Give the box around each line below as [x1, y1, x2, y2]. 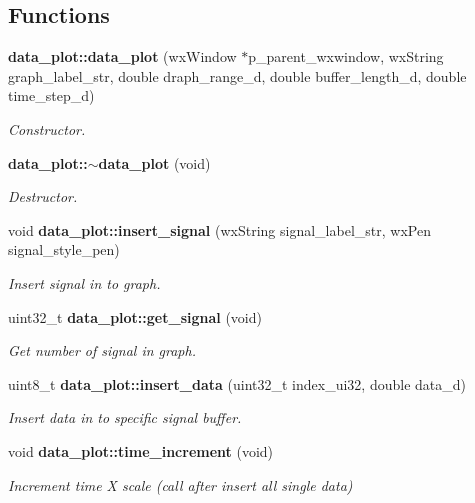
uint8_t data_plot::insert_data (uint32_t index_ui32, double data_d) [8, 373, 466, 394]
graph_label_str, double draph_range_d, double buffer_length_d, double [8, 65, 467, 86]
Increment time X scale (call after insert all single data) [8, 474, 353, 495]
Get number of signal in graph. [8, 340, 196, 361]
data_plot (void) [98, 152, 211, 173]
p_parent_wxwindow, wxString [248, 46, 444, 67]
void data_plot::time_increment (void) [8, 440, 274, 461]
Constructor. [8, 118, 86, 139]
